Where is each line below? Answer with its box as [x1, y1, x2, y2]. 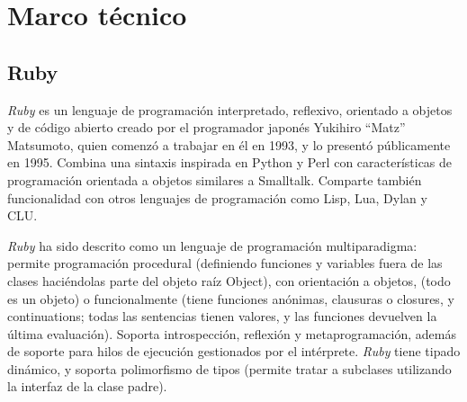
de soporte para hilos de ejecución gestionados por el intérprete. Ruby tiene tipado [7, 342, 461, 361]
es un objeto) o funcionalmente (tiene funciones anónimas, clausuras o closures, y [7, 289, 454, 308]
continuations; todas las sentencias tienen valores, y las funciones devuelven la [7, 307, 437, 326]
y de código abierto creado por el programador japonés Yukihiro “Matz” [7, 118, 406, 137]
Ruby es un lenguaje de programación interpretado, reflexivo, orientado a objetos [7, 100, 453, 119]
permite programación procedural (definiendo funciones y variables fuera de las [7, 254, 443, 272]
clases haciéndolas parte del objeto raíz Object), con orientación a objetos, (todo [7, 271, 451, 290]
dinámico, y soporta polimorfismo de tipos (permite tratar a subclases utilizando [7, 359, 452, 378]
